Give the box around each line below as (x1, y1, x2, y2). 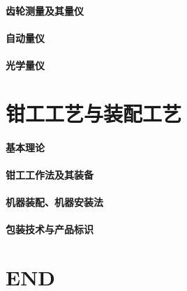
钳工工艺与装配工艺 (6, 98, 182, 127)
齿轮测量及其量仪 (6, 3, 84, 17)
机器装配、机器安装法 (6, 194, 103, 209)
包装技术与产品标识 (6, 222, 93, 237)
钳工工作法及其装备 (6, 167, 93, 181)
